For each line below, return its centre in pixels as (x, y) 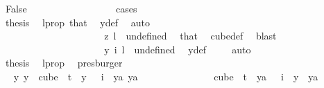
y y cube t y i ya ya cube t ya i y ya (166, 76)
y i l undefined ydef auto (178, 49)
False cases (71, 8)
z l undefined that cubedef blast (190, 36)
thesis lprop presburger (64, 63)
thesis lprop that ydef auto (77, 22)
